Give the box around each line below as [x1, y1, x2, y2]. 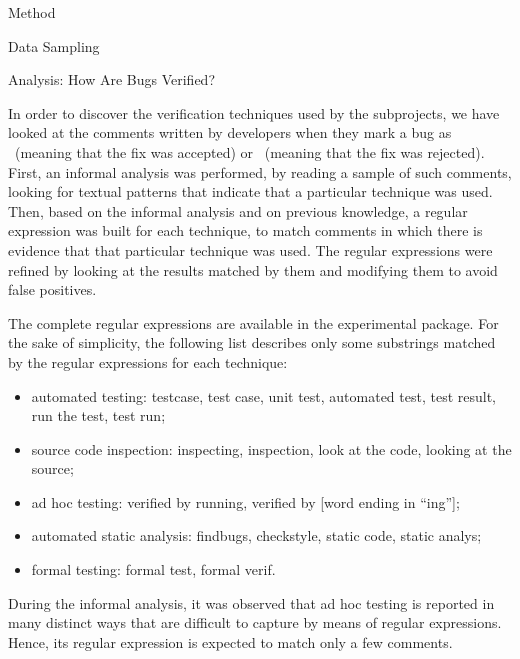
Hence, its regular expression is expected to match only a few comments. [8, 631, 453, 652]
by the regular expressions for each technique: [8, 351, 288, 372]
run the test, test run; [31, 405, 166, 426]
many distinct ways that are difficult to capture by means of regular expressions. [8, 612, 502, 633]
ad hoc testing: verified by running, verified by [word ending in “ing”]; [31, 491, 460, 512]
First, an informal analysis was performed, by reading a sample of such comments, [8, 161, 512, 182]
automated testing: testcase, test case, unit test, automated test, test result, [31, 385, 497, 406]
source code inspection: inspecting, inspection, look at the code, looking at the [31, 438, 512, 459]
